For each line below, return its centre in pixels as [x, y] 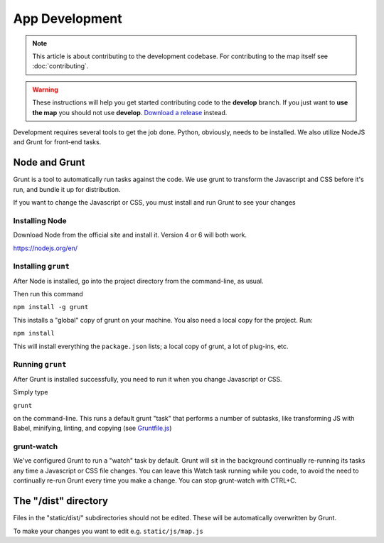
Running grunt [40, 365]
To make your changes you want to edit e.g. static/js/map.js [108, 531]
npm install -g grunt [51, 307]
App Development [68, 18]
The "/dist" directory [60, 501]
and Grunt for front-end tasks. [57, 142]
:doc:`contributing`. [60, 66]
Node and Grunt [49, 162]
